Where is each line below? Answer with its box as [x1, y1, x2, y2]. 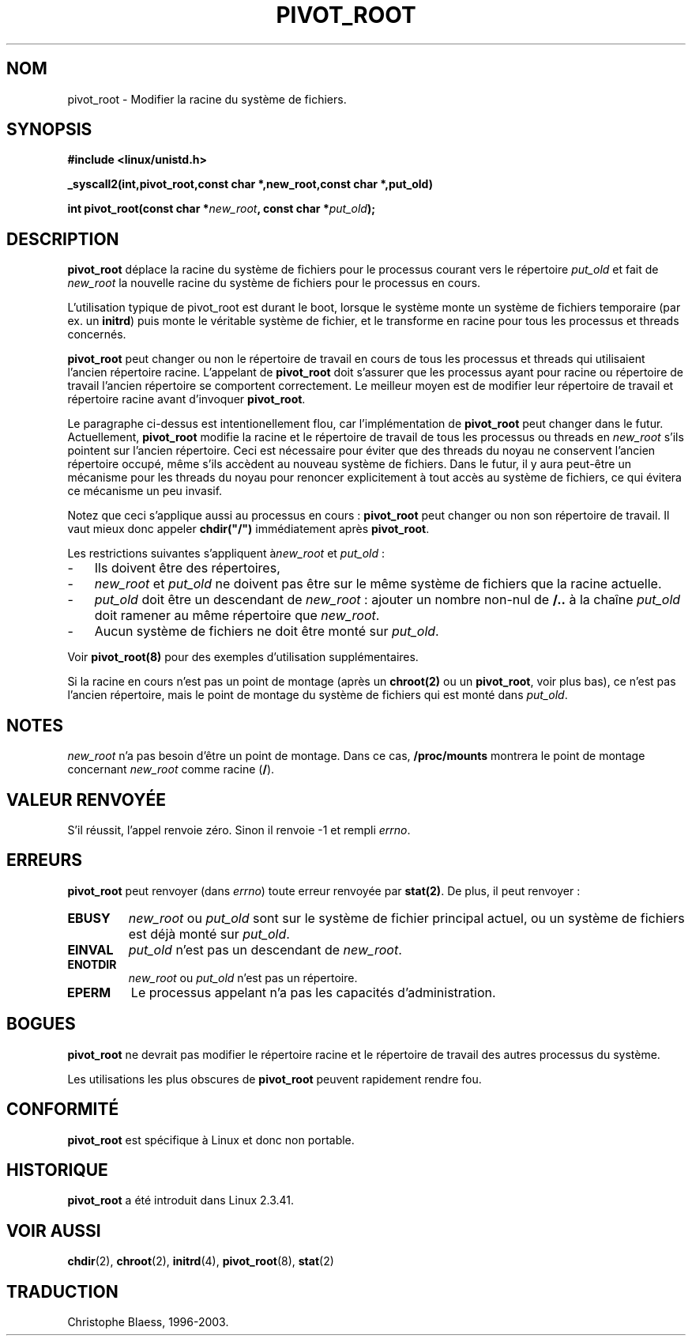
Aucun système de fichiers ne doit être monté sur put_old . [94, 623, 439, 640]
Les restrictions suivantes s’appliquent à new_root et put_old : [67, 546, 385, 561]
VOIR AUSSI [6, 1220, 101, 1241]
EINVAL [67, 941, 114, 958]
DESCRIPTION [6, 229, 119, 249]
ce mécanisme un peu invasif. [67, 484, 223, 498]
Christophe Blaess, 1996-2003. [67, 1315, 229, 1329]
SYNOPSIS [6, 119, 92, 140]
